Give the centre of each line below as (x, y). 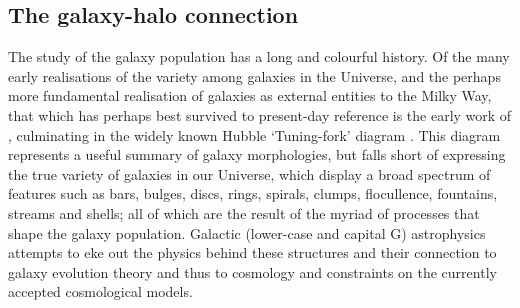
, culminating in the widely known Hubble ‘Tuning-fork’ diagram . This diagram (254, 134)
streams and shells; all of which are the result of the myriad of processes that (244, 212)
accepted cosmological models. (100, 291)
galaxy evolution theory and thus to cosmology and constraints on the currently (252, 271)
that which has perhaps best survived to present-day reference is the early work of (260, 114)
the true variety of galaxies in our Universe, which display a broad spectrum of (249, 173)
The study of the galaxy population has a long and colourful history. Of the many (259, 56)
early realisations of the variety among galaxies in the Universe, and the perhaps (254, 75)
